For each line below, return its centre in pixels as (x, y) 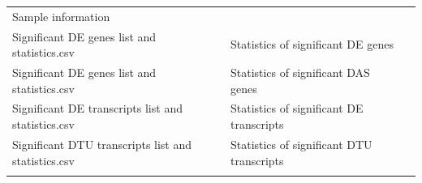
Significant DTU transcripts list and (102, 144)
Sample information (61, 16)
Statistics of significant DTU (301, 144)
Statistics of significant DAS (300, 72)
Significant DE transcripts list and (97, 108)
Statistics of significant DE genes (312, 44)
